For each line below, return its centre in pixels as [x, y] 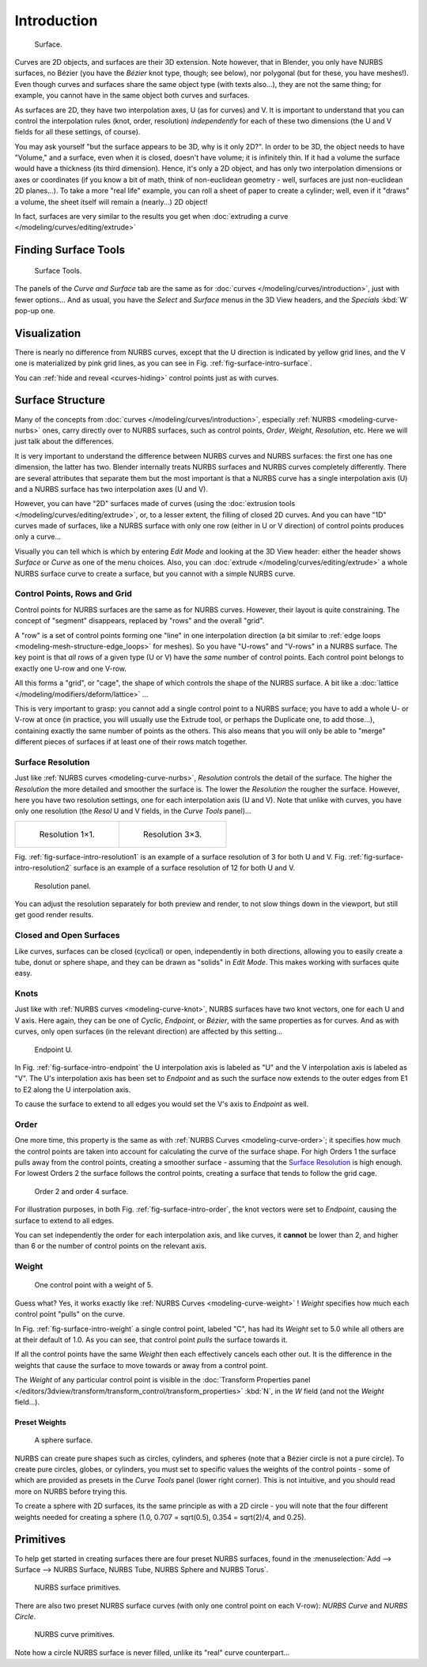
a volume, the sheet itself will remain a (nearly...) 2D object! [111, 202]
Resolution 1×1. [67, 834]
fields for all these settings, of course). [77, 132]
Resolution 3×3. [172, 834]
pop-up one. [35, 310]
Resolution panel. [62, 886]
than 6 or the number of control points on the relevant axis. [111, 1246]
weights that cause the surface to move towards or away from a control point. [141, 1365]
